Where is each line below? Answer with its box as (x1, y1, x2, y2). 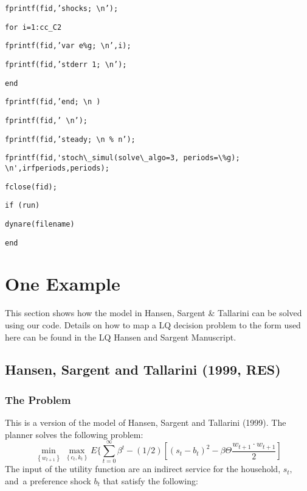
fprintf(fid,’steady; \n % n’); (5, 135, 136, 144)
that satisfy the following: (103, 475, 198, 487)
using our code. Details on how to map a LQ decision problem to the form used (5, 318, 301, 331)
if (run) (5, 201, 40, 210)
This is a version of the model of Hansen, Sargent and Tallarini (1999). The (5, 416, 286, 429)
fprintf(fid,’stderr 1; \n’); (5, 60, 127, 69)
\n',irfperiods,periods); (5, 163, 109, 172)
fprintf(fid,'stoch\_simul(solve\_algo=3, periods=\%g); (5, 154, 240, 163)
